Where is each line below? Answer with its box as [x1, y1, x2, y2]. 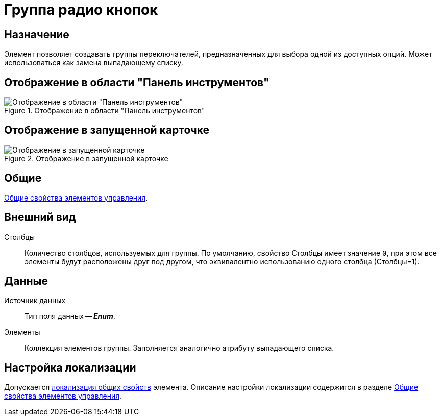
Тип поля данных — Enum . [24, 312, 115, 321]
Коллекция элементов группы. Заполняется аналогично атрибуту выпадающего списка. [24, 343, 334, 353]
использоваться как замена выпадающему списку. [4, 58, 183, 67]
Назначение [4, 28, 69, 41]
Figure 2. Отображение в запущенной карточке [4, 154, 168, 163]
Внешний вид [4, 211, 76, 224]
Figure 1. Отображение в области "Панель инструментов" [4, 106, 205, 115]
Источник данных [4, 296, 66, 305]
